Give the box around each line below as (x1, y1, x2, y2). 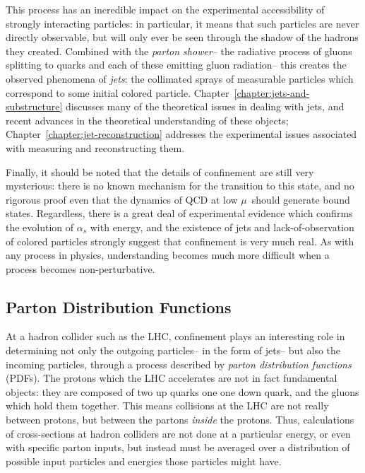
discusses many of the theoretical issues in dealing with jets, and (66, 99, 345, 114)
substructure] (6, 99, 63, 114)
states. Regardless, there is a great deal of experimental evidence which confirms (6, 206, 353, 221)
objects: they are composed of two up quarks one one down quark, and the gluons (6, 384, 359, 399)
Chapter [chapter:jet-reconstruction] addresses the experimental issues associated (6, 127, 357, 141)
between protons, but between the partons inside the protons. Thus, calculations (6, 412, 354, 427)
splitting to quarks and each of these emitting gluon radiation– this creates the (6, 57, 347, 72)
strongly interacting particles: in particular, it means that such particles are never (6, 16, 359, 30)
